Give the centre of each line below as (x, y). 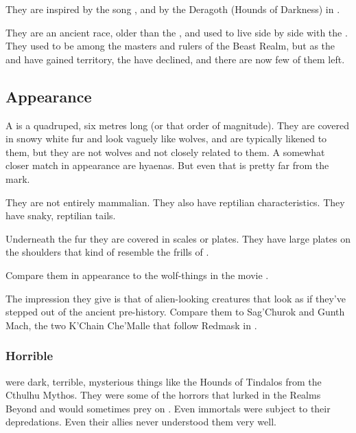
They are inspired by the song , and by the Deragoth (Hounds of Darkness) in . (173, 9)
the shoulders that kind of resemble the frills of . (107, 252)
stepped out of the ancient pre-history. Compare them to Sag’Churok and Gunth (175, 312)
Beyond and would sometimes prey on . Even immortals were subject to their (168, 408)
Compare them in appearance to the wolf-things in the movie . (137, 275)
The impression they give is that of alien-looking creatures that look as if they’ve (176, 298)
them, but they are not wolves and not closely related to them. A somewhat (165, 152)
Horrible (29, 356)
